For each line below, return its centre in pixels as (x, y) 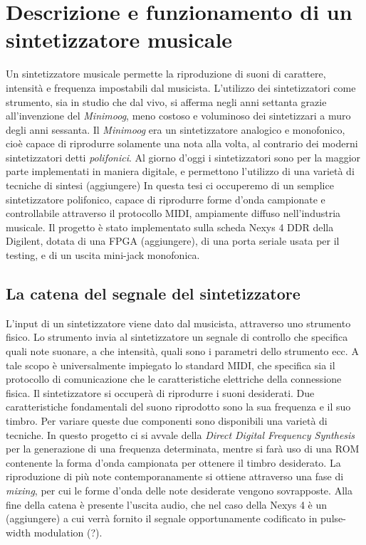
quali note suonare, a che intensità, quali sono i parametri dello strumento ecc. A (182, 351)
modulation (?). (68, 532)
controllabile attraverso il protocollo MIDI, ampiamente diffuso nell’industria (173, 213)
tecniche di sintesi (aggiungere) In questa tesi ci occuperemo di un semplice (170, 185)
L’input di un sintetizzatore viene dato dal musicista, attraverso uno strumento (178, 323)
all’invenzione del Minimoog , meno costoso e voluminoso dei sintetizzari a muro (178, 116)
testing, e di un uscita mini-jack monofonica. (103, 255)
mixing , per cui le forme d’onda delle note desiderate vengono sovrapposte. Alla (179, 490)
